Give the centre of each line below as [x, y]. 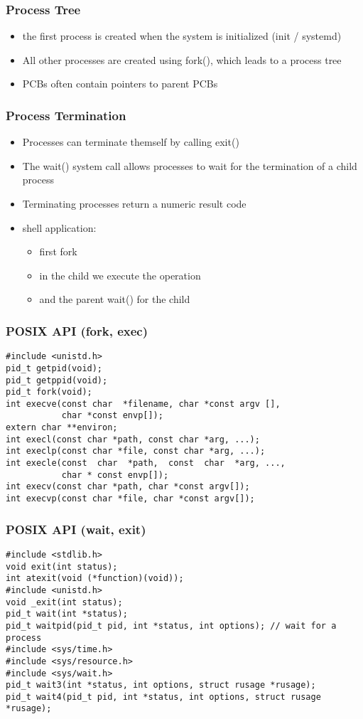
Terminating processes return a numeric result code [134, 203]
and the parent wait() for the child [115, 299]
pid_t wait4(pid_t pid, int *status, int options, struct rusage [163, 697]
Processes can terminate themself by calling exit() [131, 142]
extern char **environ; [62, 428]
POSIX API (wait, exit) [76, 529]
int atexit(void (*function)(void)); [95, 579]
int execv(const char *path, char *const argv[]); [128, 487]
